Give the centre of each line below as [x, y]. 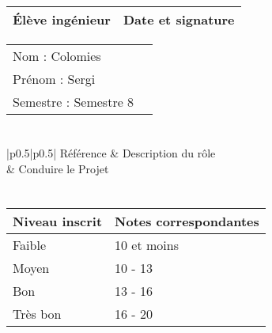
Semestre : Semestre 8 [74, 102]
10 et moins [147, 244]
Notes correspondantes [187, 221]
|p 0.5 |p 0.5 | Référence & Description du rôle [111, 153]
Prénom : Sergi [54, 79]
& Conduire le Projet [58, 168]
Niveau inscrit [58, 221]
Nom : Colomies [57, 56]
